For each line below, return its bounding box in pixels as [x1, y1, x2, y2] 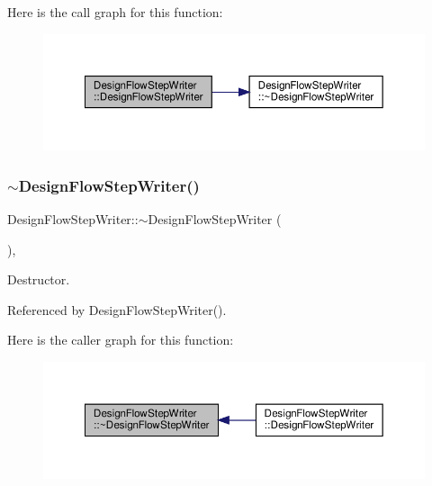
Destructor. [7, 270, 70, 289]
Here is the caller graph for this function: [7, 330, 234, 349]
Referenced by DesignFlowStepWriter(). [7, 300, 227, 319]
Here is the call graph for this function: [7, 3, 223, 21]
